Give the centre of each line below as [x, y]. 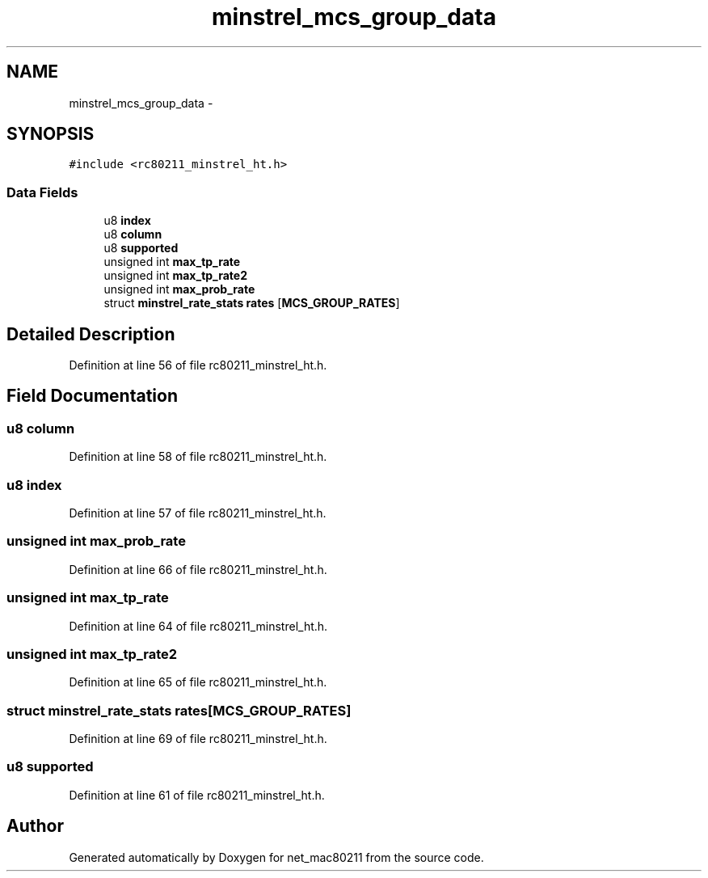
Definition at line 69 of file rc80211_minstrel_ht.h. [198, 739]
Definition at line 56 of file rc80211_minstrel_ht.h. [198, 365]
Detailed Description [91, 334]
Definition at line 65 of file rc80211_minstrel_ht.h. [198, 682]
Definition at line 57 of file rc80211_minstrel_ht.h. [198, 513]
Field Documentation [92, 396]
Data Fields [42, 192]
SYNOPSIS [51, 134]
